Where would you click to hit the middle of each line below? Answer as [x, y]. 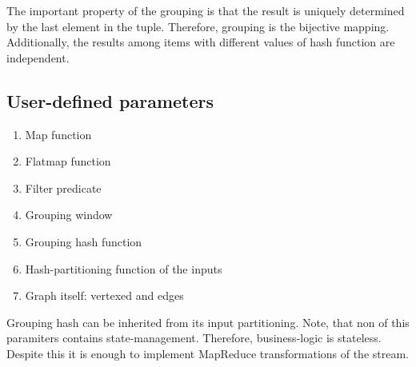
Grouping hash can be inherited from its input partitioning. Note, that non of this [208, 322]
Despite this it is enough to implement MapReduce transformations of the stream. [208, 353]
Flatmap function [68, 161]
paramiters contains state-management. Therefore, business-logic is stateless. [194, 338]
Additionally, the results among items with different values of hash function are [201, 42]
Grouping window [69, 215]
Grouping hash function [84, 241]
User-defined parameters [110, 100]
